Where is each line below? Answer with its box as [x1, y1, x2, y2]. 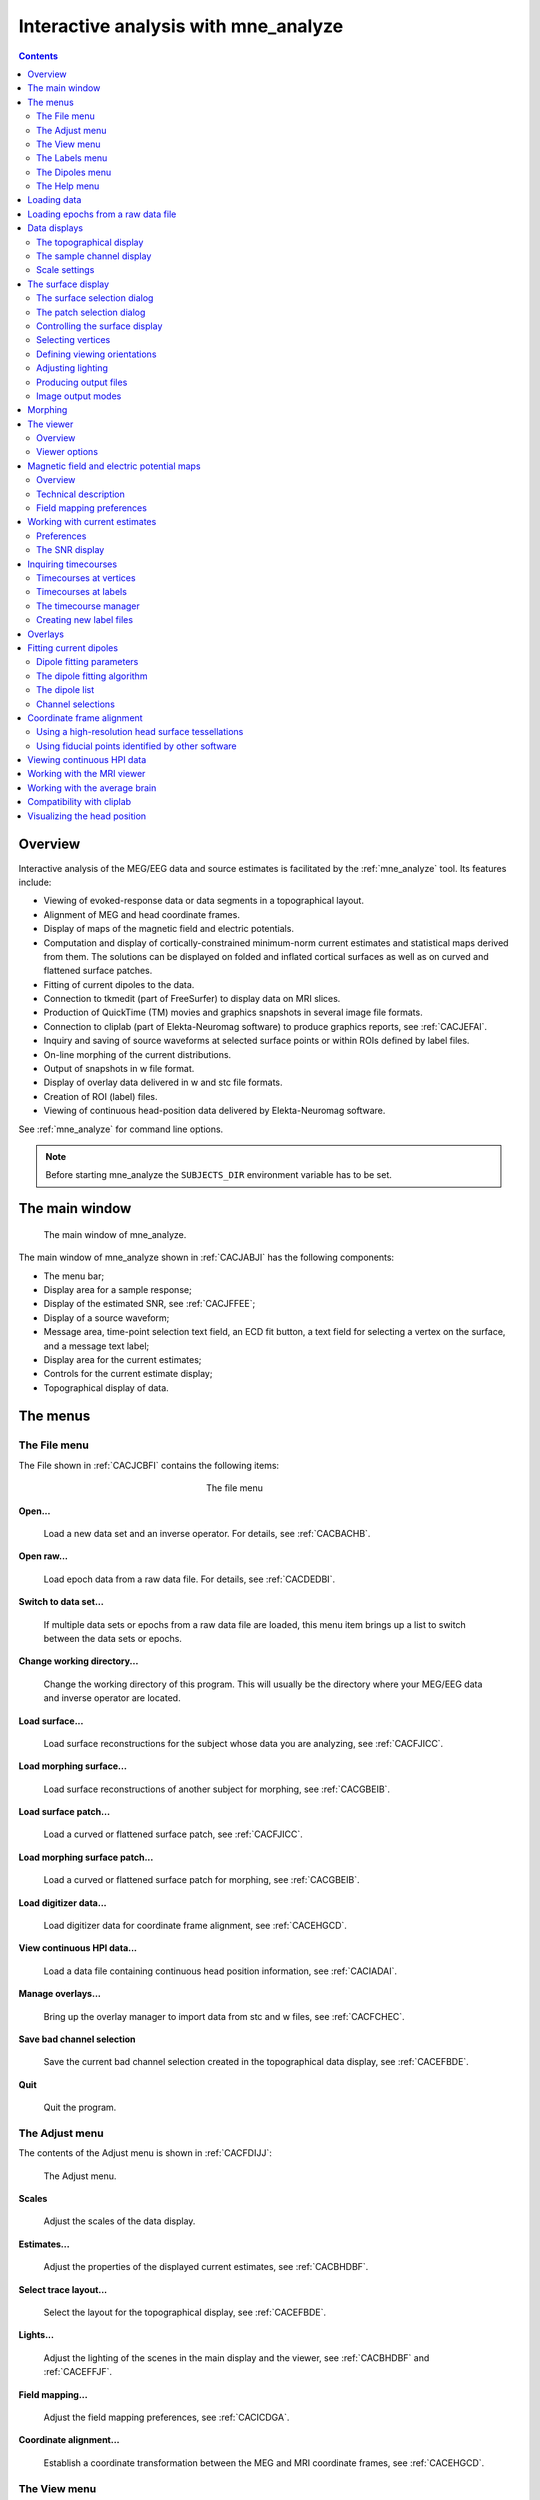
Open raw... [18, 1550, 69, 1562]
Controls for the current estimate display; [43, 1368, 213, 1380]
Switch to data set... [18, 1596, 104, 1608]
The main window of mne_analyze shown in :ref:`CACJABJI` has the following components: [18, 1251, 395, 1264]
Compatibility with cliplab [27, 796, 132, 808]
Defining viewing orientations [36, 348, 157, 360]
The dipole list [36, 684, 95, 696]
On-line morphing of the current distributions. [43, 1048, 232, 1060]
